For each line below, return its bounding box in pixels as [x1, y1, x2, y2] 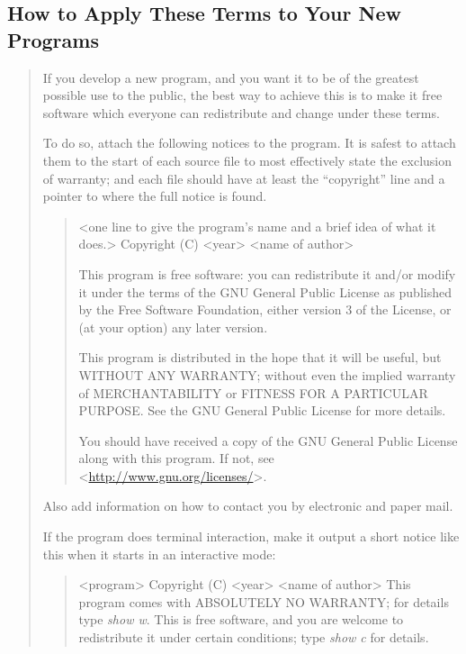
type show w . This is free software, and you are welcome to [78, 610, 404, 629]
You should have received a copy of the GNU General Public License [78, 431, 458, 450]
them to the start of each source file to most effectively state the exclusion [42, 150, 452, 169]
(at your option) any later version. [78, 317, 268, 336]
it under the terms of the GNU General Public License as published [78, 282, 452, 301]
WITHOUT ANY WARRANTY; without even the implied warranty [78, 365, 456, 384]
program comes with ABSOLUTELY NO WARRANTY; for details [78, 592, 449, 611]
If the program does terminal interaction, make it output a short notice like [42, 527, 460, 546]
